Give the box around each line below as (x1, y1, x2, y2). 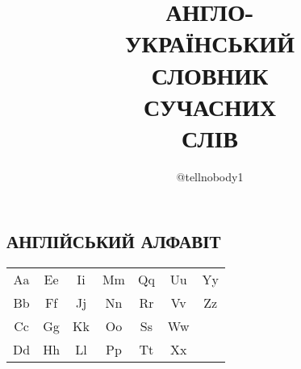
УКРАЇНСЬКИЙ (125, 27, 295, 60)
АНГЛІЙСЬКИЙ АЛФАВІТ (6, 229, 221, 254)
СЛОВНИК (151, 58, 269, 91)
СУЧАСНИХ (144, 89, 276, 122)
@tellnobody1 (176, 168, 244, 184)
